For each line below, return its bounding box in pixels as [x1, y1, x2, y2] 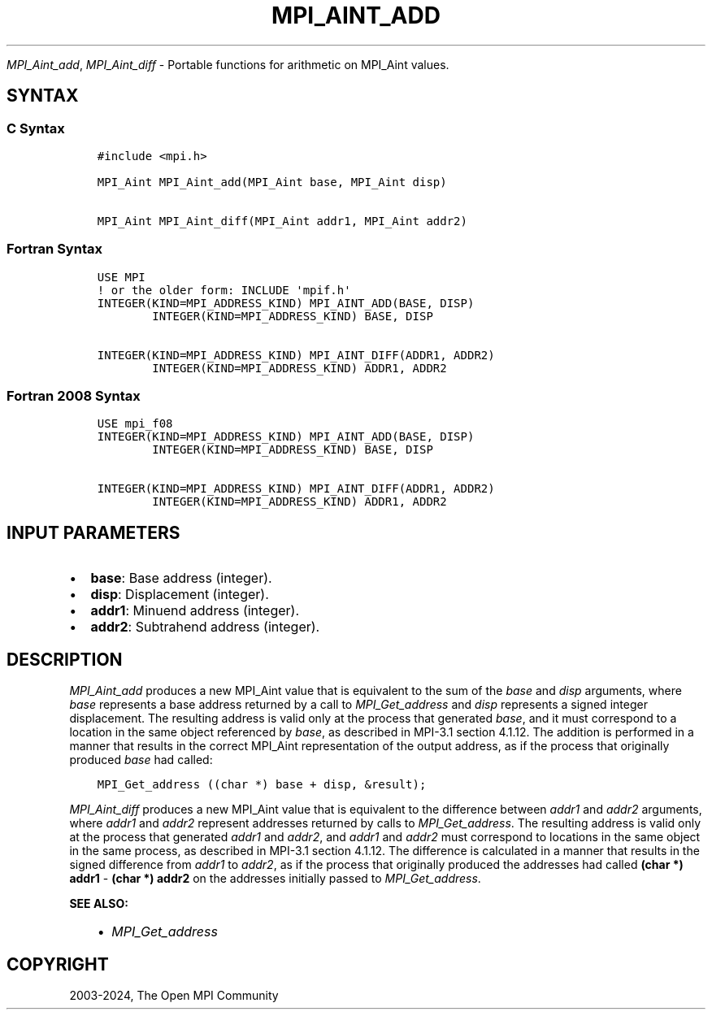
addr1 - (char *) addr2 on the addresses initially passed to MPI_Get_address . [69, 871, 481, 886]
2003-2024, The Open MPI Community [69, 988, 279, 1002]
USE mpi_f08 [97, 417, 173, 431]
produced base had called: [69, 753, 213, 767]
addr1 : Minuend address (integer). [90, 602, 300, 619]
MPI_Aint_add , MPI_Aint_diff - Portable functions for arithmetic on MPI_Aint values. [7, 57, 449, 72]
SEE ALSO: [69, 897, 128, 911]
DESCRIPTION [7, 649, 123, 670]
